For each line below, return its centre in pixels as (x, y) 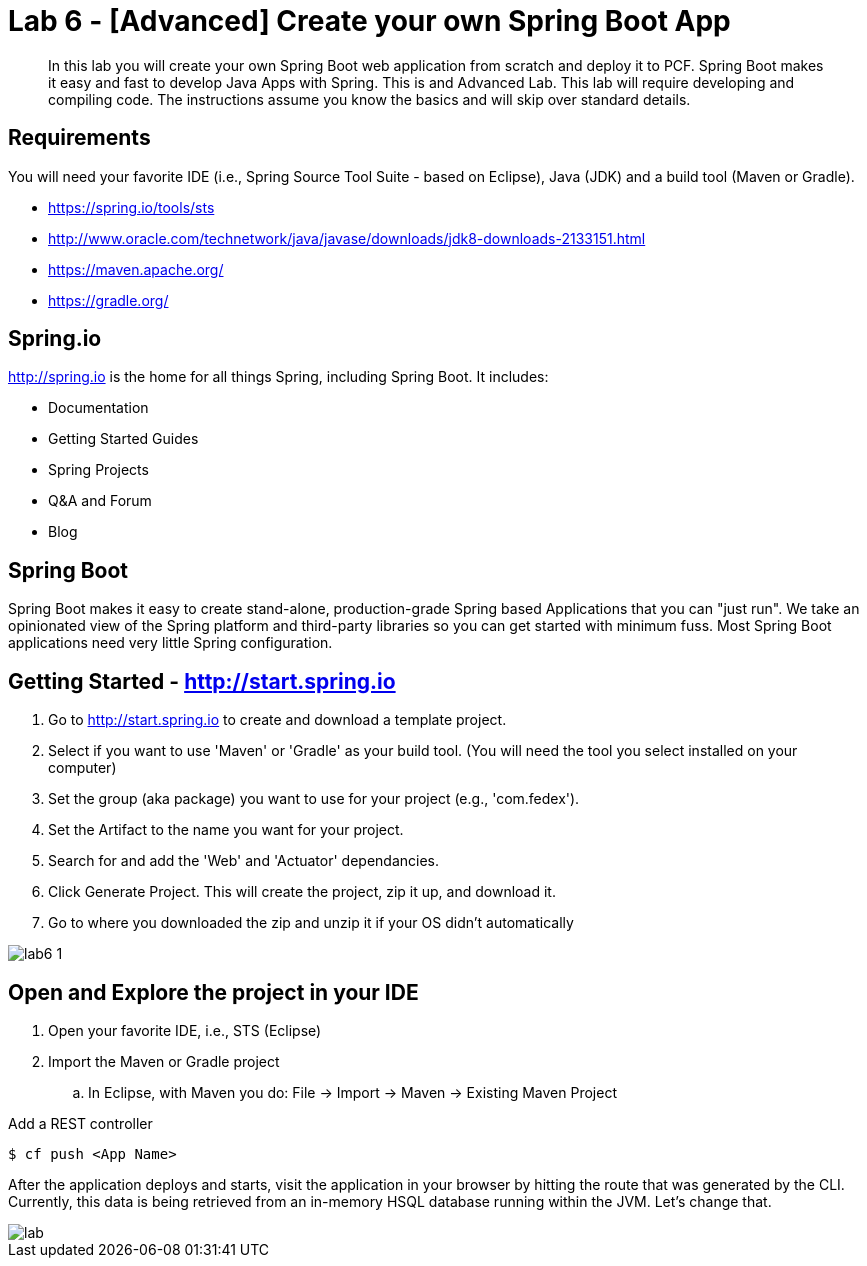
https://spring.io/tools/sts (131, 207)
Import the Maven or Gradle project (164, 1061)
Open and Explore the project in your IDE (213, 992)
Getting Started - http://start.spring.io (202, 681)
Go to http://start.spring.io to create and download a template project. (277, 720)
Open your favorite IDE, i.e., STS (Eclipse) (185, 1030)
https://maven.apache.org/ (136, 269)
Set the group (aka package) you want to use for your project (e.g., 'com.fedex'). (314, 799)
